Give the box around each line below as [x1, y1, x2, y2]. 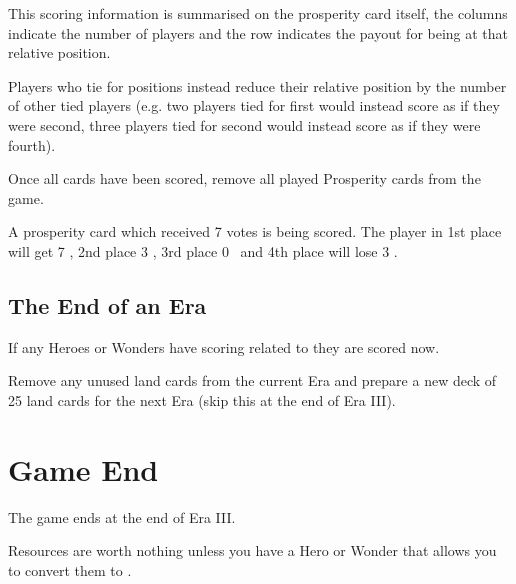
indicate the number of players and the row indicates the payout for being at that [8, 22, 509, 43]
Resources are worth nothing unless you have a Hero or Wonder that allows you [8, 540, 497, 561]
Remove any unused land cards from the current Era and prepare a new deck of [8, 370, 497, 391]
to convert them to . [8, 559, 132, 580]
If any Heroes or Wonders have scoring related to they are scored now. [8, 336, 440, 357]
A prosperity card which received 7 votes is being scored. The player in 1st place [8, 221, 502, 242]
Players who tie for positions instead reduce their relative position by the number [8, 75, 507, 96]
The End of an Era [8, 289, 207, 320]
